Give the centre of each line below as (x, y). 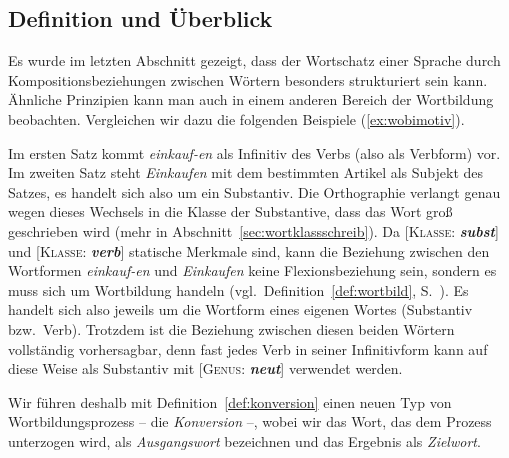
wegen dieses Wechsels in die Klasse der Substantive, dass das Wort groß (230, 211)
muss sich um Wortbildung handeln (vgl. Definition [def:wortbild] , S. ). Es (238, 289)
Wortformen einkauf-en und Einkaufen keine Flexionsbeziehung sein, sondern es (252, 270)
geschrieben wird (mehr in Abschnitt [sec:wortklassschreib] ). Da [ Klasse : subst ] (253, 230)
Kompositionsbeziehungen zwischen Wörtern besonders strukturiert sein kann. (248, 79)
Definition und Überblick (140, 18)
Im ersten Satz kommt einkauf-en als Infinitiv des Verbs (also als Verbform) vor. (254, 152)
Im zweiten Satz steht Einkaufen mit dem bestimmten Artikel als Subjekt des (246, 172)
